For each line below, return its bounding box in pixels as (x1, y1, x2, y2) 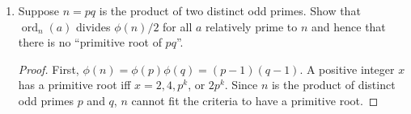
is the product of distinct (271, 76, 396, 93)
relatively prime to (205, 18, 298, 35)
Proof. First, (18, 60, 79, 77)
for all (163, 18, 193, 35)
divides (76, 18, 111, 35)
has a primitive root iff (18, 76, 131, 93)
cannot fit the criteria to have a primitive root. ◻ (131, 92, 379, 108)
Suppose (18, 2, 60, 18)
